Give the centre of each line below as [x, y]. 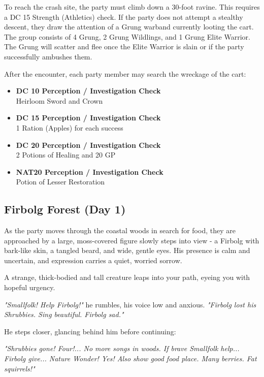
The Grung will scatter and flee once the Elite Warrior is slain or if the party [124, 46]
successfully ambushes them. [48, 56]
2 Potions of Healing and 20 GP [66, 155]
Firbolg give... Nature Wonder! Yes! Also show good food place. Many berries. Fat [130, 358]
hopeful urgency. [30, 287]
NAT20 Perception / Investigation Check [90, 171]
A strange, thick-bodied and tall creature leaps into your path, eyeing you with [127, 277]
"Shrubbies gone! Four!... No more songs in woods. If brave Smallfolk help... [122, 348]
